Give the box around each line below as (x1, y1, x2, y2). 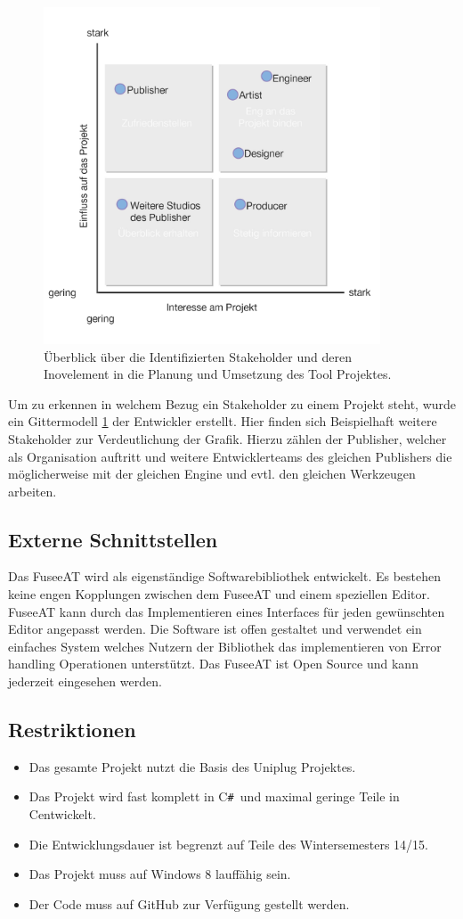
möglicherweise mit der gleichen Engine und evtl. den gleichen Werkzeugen (8, 464, 416, 483)
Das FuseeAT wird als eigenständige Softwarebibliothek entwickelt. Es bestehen (8, 567, 442, 586)
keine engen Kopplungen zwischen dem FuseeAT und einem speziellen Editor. (8, 585, 430, 603)
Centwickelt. (28, 805, 96, 824)
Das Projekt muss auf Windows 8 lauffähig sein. (28, 865, 291, 883)
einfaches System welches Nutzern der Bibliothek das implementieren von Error (8, 636, 442, 655)
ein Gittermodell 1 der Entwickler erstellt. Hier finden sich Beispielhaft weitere (8, 412, 437, 431)
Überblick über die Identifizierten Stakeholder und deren (44, 347, 352, 365)
